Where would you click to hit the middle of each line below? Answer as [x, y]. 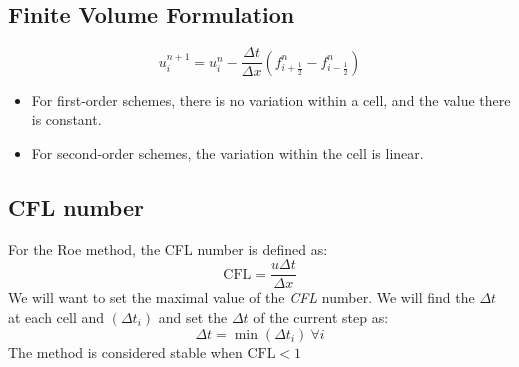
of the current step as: [321, 316]
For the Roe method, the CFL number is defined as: [168, 248]
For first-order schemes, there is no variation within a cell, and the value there [271, 99]
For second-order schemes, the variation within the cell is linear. [227, 152]
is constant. [66, 119]
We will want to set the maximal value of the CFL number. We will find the [241, 297]
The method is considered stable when [125, 351]
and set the [193, 316]
